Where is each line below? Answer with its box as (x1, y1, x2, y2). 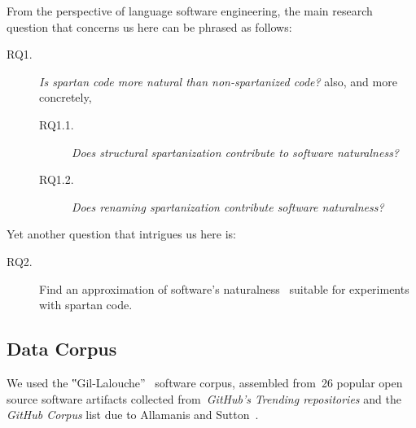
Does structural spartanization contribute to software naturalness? (72, 143, 400, 160)
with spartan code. (39, 296, 133, 313)
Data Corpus (7, 336, 117, 361)
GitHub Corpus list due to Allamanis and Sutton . (7, 406, 259, 423)
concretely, (39, 89, 92, 106)
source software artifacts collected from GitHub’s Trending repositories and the (7, 390, 401, 407)
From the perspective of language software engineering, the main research (7, 2, 373, 19)
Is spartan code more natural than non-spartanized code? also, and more (39, 72, 397, 90)
